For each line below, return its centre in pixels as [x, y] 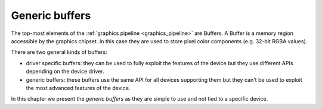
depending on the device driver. [65, 72]
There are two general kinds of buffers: [59, 52]
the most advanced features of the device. [78, 88]
